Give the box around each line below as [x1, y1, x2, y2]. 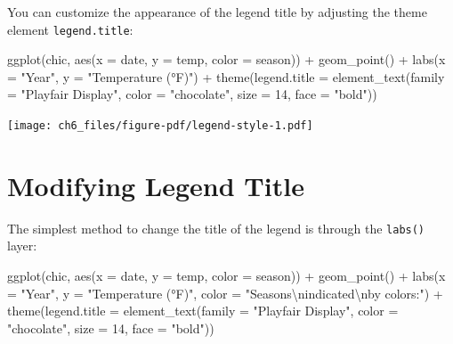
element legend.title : [7, 20, 133, 38]
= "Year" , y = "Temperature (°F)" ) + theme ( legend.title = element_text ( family [7, 67, 445, 86]
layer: [7, 236, 37, 255]
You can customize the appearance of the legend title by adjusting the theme [7, 3, 427, 20]
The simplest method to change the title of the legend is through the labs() [7, 218, 425, 237]
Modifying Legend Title [7, 167, 304, 203]
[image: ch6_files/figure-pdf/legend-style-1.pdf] [7, 119, 313, 133]
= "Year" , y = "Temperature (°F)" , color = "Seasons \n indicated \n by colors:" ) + [7, 283, 443, 302]
